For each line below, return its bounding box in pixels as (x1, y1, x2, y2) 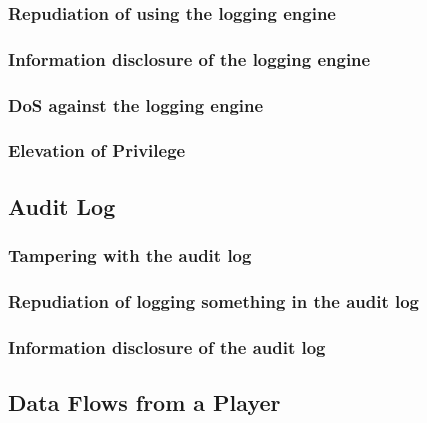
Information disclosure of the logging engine (8, 46, 371, 71)
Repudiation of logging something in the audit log (8, 288, 420, 313)
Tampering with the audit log (8, 243, 252, 268)
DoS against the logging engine (8, 92, 264, 117)
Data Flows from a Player (8, 387, 281, 418)
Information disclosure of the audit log (8, 334, 326, 359)
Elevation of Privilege (8, 138, 186, 163)
